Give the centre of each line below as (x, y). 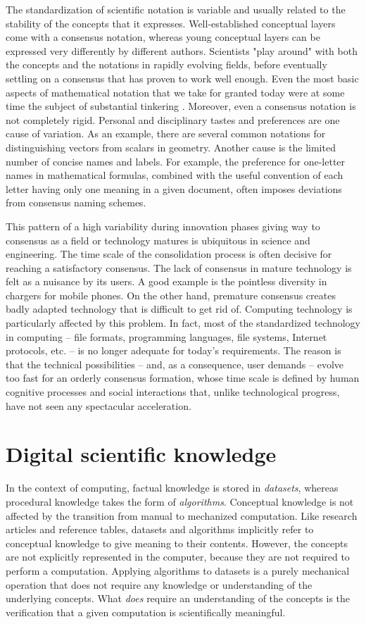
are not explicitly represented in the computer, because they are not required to (178, 557)
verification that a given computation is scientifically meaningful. (146, 612)
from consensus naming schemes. (76, 202)
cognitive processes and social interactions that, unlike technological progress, (173, 392)
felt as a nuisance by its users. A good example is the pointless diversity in (166, 281)
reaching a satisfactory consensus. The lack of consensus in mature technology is (179, 267)
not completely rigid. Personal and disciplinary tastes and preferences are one (173, 119)
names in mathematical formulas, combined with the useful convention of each (175, 175)
